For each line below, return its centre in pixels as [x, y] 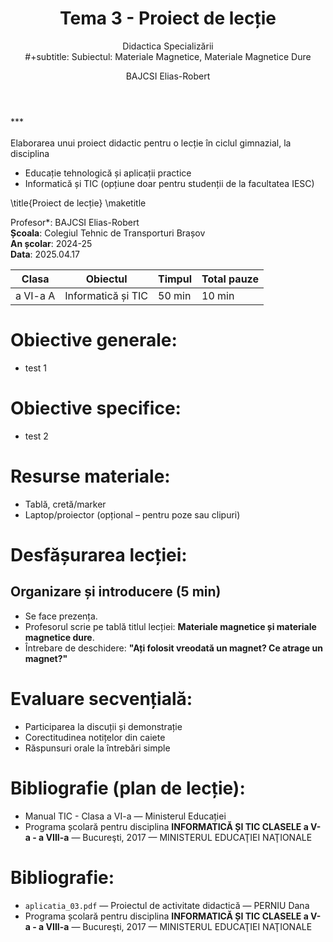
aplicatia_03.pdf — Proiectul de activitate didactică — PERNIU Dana [167, 905]
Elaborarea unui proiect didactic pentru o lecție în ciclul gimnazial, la [151, 143]
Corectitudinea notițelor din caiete [95, 737]
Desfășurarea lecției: [99, 554]
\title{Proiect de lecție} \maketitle [78, 203]
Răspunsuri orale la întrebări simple [97, 748]
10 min [218, 295]
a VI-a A [35, 295]
